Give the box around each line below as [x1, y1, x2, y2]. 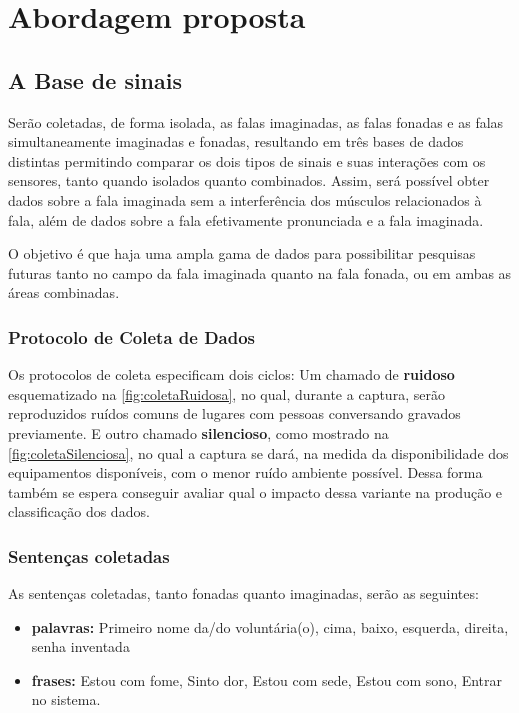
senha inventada [31, 636, 130, 657]
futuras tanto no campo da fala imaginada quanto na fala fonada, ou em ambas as [8, 262, 512, 283]
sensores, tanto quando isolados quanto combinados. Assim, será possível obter [8, 170, 490, 191]
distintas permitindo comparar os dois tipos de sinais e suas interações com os [8, 150, 486, 171]
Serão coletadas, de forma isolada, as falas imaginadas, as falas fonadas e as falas [8, 111, 504, 132]
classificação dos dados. [8, 501, 150, 522]
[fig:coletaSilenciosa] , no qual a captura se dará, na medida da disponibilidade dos [8, 442, 509, 463]
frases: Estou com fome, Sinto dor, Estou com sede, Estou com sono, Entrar [31, 669, 503, 690]
